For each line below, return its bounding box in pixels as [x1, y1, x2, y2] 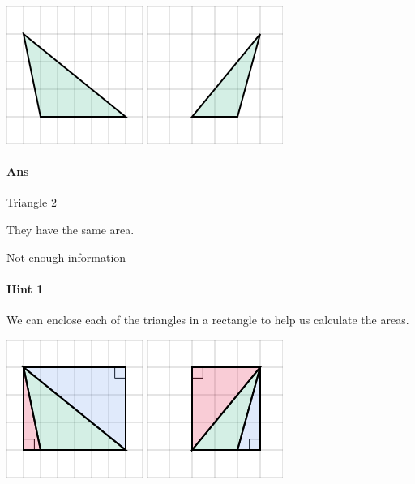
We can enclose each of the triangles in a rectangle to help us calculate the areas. [6, 311, 409, 328]
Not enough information [6, 248, 126, 265]
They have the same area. [6, 221, 135, 238]
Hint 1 [6, 280, 44, 297]
